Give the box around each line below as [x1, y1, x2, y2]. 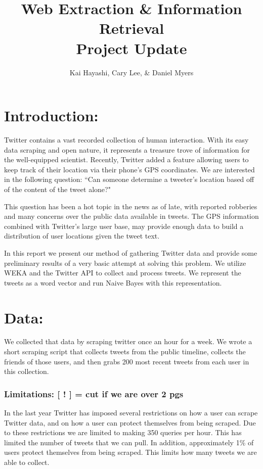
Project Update [76, 37, 187, 58]
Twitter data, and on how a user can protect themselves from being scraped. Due [4, 417, 256, 428]
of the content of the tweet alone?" [4, 184, 111, 194]
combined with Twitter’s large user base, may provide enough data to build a [4, 220, 244, 231]
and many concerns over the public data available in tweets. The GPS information [4, 211, 259, 221]
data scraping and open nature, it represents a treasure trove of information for [4, 144, 250, 155]
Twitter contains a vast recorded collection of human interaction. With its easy [4, 134, 249, 145]
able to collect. [4, 457, 50, 467]
